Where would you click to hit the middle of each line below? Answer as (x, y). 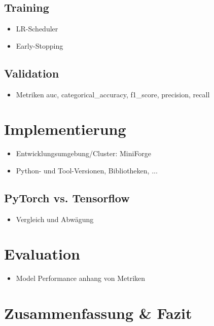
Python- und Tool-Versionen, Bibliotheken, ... (87, 170)
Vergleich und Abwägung (55, 219)
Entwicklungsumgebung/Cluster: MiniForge (84, 153)
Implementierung (65, 129)
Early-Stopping (40, 45)
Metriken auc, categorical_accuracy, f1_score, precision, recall (113, 94)
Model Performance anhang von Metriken (81, 278)
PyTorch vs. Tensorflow (67, 197)
